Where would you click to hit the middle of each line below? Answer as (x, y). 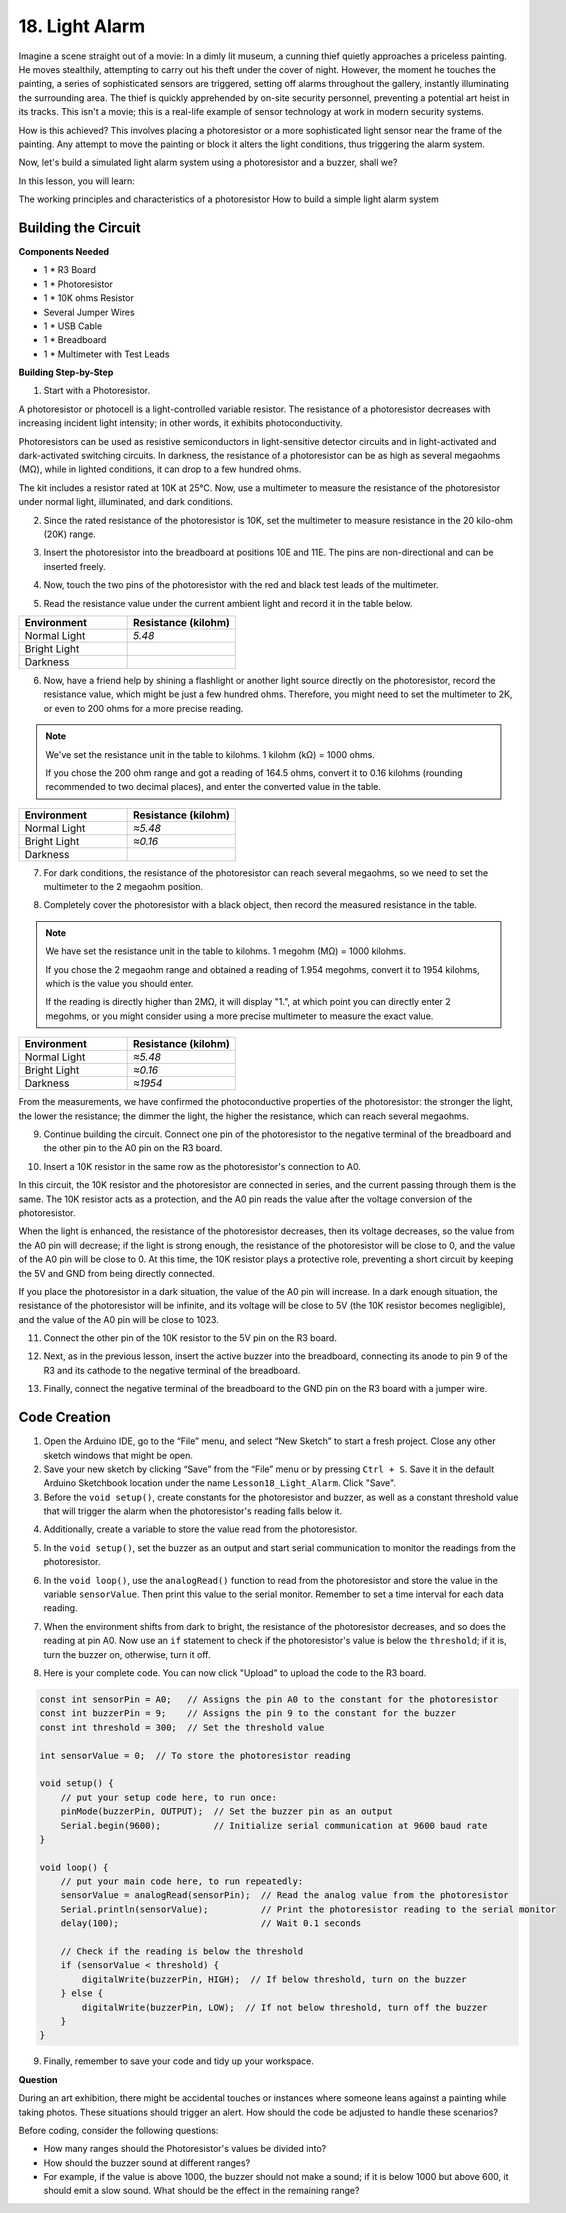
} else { (82, 1993)
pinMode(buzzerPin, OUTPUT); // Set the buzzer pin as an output (227, 1811)
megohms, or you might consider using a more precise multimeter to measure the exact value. (239, 1016)
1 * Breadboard (75, 340)
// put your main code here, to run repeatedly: (182, 1881)
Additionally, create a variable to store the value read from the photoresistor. (200, 1529)
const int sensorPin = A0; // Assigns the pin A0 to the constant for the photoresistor (269, 1699)
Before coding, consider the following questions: (118, 2130)
